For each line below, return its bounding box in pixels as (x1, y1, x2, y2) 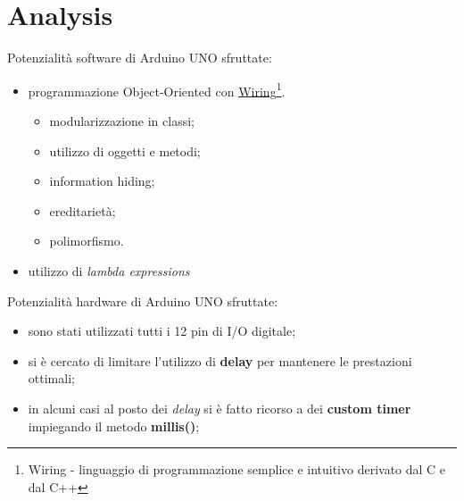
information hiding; (49, 171, 155, 190)
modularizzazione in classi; (49, 111, 195, 129)
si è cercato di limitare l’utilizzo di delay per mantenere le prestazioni (28, 351, 412, 370)
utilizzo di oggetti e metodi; (49, 141, 201, 160)
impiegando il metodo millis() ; (28, 416, 200, 435)
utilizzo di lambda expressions (28, 261, 190, 280)
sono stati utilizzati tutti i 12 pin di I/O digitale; (28, 321, 296, 340)
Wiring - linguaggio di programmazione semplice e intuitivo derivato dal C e (28, 460, 446, 479)
